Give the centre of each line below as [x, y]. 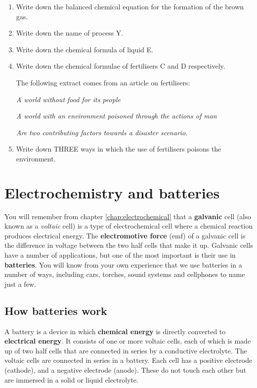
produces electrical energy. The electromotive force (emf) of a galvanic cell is [125, 235]
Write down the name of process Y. [70, 33]
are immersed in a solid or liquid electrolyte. [71, 379]
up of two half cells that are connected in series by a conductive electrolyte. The [126, 350]
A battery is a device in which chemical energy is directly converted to [115, 331]
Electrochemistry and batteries [112, 192]
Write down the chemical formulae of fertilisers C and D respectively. [121, 66]
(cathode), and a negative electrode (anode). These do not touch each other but [125, 369]
